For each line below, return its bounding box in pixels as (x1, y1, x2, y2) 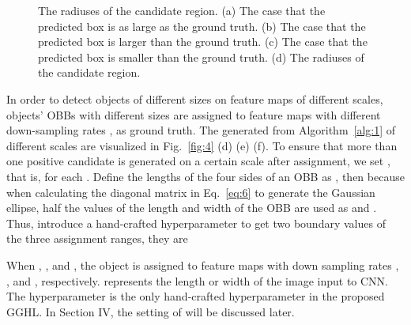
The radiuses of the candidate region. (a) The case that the (38, 2, 326, 18)
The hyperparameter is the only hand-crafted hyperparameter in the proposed (6, 288, 385, 304)
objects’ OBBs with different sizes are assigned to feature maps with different (6, 106, 381, 123)
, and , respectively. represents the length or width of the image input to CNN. (6, 272, 388, 289)
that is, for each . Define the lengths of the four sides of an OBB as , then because (6, 168, 405, 184)
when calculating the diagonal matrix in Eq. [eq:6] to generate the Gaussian (6, 183, 375, 200)
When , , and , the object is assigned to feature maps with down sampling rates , (6, 256, 399, 273)
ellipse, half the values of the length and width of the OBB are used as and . (6, 199, 377, 216)
